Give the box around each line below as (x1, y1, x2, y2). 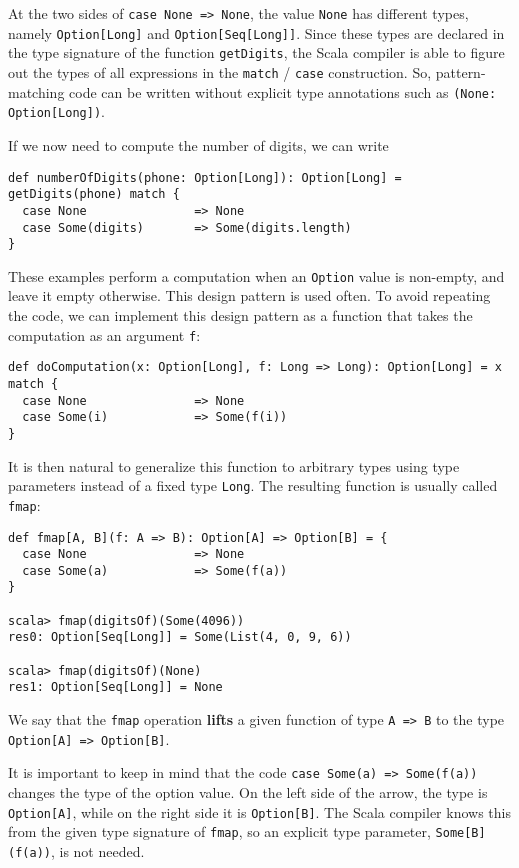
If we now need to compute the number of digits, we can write (8, 134, 389, 155)
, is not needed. (50, 840, 145, 861)
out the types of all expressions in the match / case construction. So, (8, 61, 432, 82)
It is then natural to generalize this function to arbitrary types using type (8, 455, 460, 476)
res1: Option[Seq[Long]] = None (8, 680, 223, 695)
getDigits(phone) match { (8, 187, 180, 202)
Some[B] (435, 826, 486, 841)
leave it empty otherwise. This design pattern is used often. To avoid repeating (8, 285, 491, 306)
